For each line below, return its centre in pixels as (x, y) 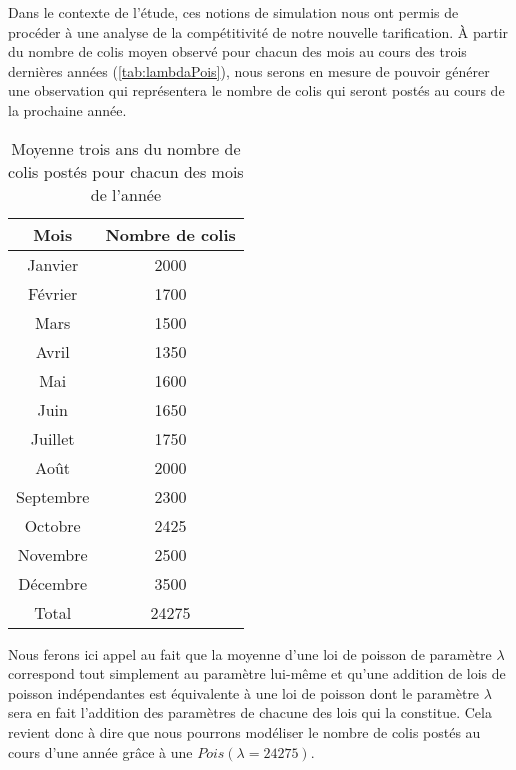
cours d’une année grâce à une (100, 751)
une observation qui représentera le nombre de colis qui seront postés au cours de (256, 90)
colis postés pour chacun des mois (126, 171)
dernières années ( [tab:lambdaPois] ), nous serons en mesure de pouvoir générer (249, 70)
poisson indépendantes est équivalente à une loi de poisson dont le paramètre (244, 692)
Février (53, 293)
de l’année (126, 194)
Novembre (52, 554)
